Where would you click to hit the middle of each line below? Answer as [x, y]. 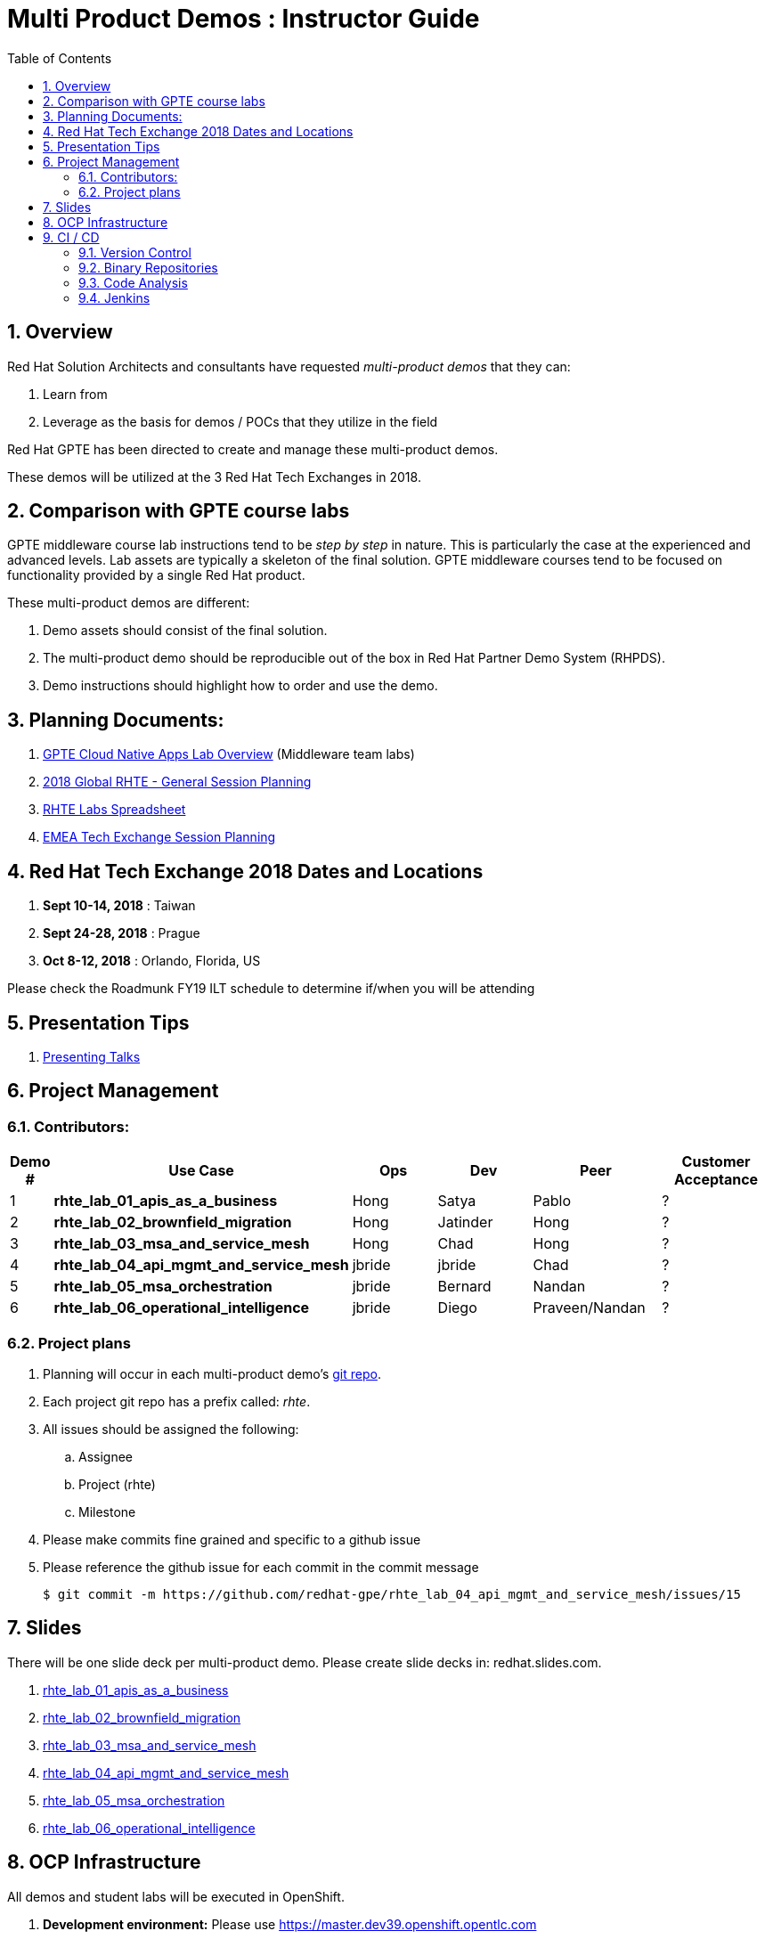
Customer [716, 1162]
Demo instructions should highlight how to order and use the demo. [240, 686]
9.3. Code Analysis [133, 282]
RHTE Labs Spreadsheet [114, 810]
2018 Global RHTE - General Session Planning [177, 782]
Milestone [107, 1511]
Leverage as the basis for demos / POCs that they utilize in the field [240, 421]
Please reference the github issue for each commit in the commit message [261, 1567]
